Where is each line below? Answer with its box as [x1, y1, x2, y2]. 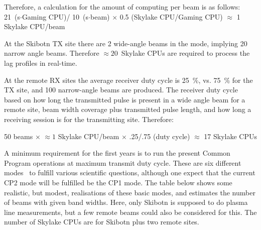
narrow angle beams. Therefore [4, 48, 99, 58]
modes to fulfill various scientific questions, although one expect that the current [4, 167, 255, 178]
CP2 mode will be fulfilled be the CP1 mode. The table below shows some [4, 177, 232, 187]
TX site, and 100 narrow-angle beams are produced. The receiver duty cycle [4, 84, 238, 95]
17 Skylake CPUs [204, 131, 257, 141]
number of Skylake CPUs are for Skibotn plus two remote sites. [4, 216, 199, 227]
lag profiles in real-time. [4, 57, 77, 68]
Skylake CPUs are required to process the [121, 48, 250, 58]
